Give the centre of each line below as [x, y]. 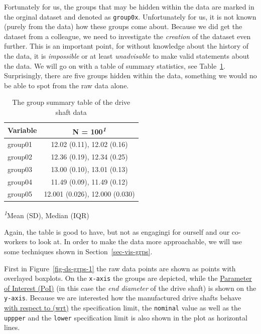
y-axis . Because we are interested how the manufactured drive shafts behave [123, 298]
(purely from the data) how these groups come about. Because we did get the [123, 26]
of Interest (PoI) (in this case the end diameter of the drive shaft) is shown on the [130, 288]
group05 [20, 194]
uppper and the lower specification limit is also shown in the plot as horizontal [126, 317]
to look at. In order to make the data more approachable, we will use [136, 241]
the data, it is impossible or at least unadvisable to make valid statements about [127, 56]
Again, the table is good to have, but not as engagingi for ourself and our [117, 231]
